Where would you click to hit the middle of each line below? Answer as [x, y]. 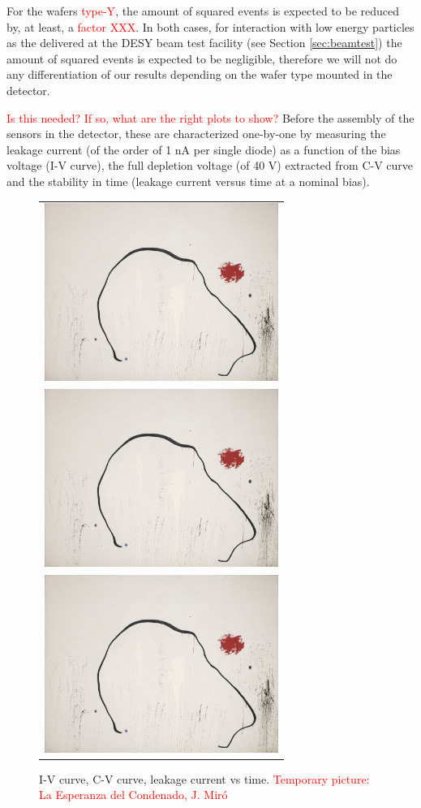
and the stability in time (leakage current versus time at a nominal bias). [188, 181]
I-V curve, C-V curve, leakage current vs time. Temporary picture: [204, 778]
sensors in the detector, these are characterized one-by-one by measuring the [196, 134]
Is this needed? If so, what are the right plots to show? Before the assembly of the [210, 117]
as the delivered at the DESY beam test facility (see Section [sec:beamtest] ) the [204, 43]
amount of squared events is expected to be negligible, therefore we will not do [202, 58]
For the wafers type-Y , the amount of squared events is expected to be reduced [203, 11]
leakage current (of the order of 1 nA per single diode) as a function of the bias [204, 149]
